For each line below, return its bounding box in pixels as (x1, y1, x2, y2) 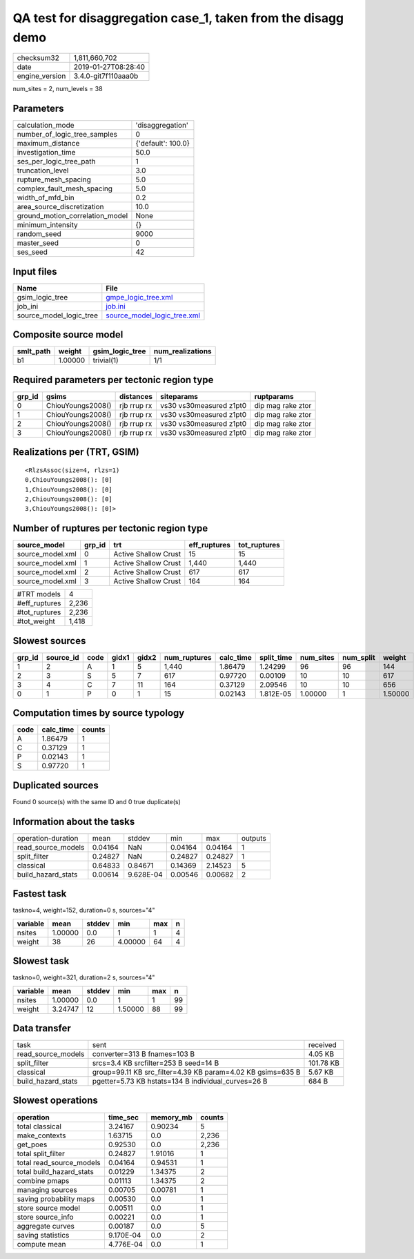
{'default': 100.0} (135, 139, 190, 148)
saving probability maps (17, 1194, 95, 1204)
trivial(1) (92, 355, 119, 365)
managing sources (17, 1184, 77, 1194)
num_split (342, 652, 375, 662)
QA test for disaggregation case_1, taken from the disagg (12, 10, 344, 26)
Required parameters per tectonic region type (12, 373, 214, 386)
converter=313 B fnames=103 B (92, 1049, 195, 1059)
